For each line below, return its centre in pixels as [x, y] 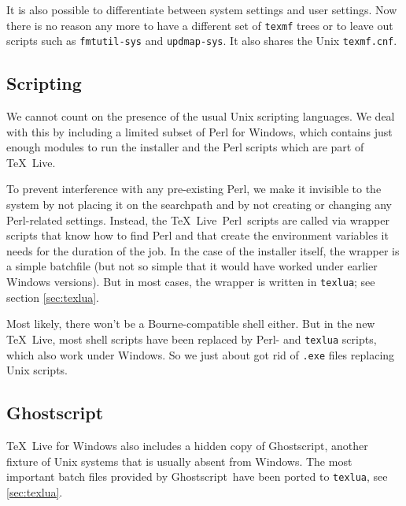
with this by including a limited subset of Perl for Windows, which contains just [199, 131]
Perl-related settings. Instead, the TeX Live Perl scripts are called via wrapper [198, 220]
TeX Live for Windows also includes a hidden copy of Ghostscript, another [187, 445]
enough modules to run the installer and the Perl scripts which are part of [185, 147]
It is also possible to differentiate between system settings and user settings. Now [202, 9]
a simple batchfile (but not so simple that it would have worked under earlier [192, 266]
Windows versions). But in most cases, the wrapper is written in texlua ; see [191, 282]
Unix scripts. [37, 370]
